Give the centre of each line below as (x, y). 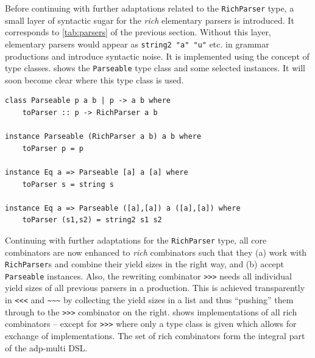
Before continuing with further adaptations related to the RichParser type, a (150, 8)
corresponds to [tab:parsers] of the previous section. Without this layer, (138, 32)
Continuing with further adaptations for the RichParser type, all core (136, 240)
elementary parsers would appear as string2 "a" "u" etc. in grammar (137, 44)
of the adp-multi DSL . (46, 347)
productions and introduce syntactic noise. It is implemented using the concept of (157, 56)
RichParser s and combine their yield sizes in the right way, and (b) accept (145, 264)
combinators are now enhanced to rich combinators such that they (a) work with (156, 252)
